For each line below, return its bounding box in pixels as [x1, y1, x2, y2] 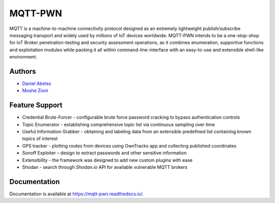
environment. [9, 54, 38, 60]
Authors [9, 67, 36, 76]
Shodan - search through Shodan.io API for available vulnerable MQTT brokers [22, 164, 188, 170]
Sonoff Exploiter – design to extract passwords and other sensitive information [22, 150, 187, 156]
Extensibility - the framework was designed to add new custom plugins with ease [22, 157, 193, 163]
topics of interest [22, 135, 58, 142]
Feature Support [9, 101, 63, 109]
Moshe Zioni [22, 88, 48, 94]
